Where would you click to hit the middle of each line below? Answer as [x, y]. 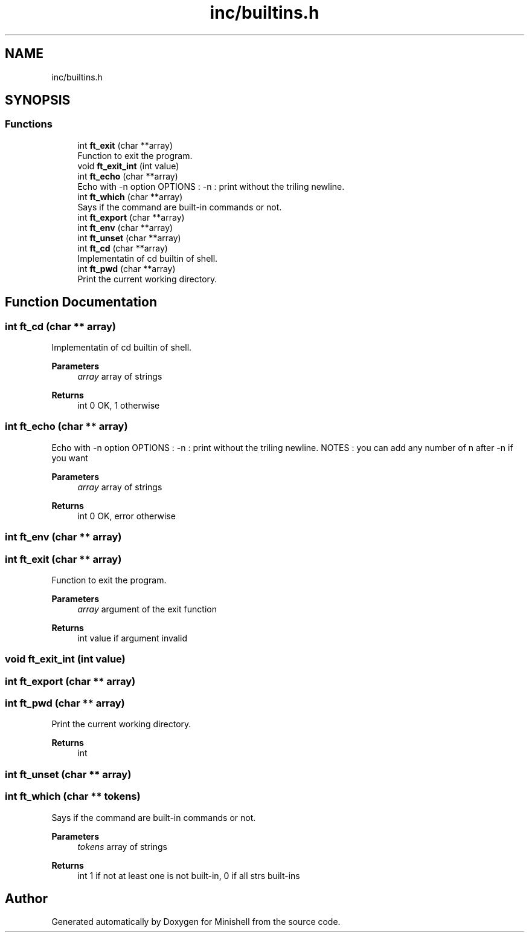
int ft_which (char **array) [130, 196]
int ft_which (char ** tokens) [73, 796]
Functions [29, 124]
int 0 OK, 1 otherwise [119, 406]
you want [70, 458]
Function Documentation [81, 302]
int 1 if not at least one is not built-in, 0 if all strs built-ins [189, 875]
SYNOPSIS [38, 100]
